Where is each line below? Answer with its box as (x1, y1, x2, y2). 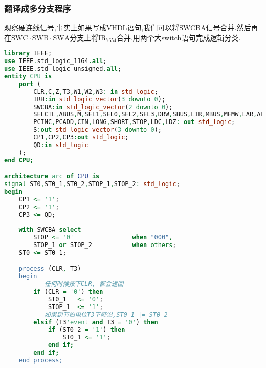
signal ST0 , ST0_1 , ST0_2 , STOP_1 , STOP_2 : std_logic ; (4, 180, 180, 188)
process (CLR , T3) (18, 265, 81, 273)
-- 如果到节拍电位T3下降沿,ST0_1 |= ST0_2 (33, 311, 168, 318)
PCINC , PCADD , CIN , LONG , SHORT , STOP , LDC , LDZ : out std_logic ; (33, 118, 235, 126)
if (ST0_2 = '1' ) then (48, 326, 125, 334)
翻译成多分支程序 (4, 2, 71, 14)
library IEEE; (4, 50, 52, 57)
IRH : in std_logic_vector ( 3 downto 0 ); (33, 95, 166, 103)
